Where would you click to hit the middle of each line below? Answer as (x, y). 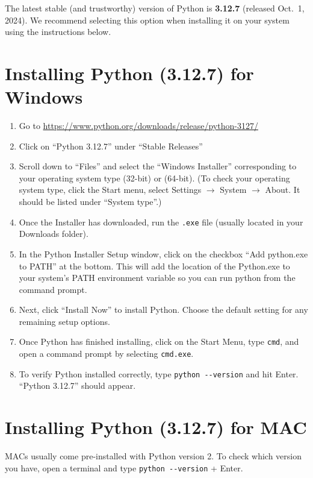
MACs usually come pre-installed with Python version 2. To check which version (153, 456)
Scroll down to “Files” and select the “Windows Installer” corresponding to (158, 166)
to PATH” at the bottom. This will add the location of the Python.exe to (154, 266)
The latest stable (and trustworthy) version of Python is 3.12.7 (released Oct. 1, (155, 8)
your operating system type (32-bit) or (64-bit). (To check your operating (154, 178)
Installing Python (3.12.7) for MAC (156, 427)
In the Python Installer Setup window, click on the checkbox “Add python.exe (163, 253)
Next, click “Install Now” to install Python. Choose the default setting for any (163, 310)
